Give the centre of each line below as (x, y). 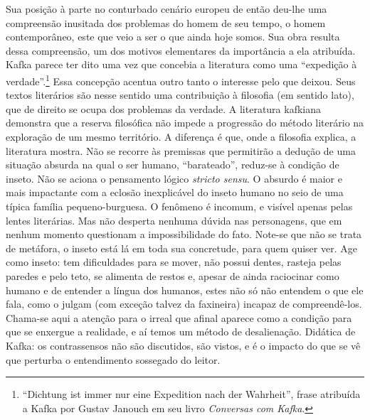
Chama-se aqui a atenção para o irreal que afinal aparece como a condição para (179, 317)
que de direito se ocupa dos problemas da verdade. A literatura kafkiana (164, 108)
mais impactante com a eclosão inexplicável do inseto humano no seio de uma (175, 192)
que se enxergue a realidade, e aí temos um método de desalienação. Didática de (181, 332)
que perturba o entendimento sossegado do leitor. (113, 359)
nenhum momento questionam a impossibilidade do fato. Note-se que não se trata (184, 234)
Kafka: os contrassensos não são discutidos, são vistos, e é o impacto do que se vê (183, 345)
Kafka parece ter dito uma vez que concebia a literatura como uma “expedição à (181, 64)
